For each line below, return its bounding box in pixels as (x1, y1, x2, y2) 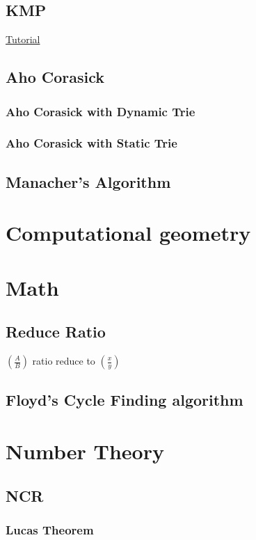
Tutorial (6, 32, 40, 47)
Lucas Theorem (6, 521, 94, 538)
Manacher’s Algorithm (6, 170, 171, 192)
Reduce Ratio (6, 321, 106, 342)
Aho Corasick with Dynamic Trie (6, 102, 195, 120)
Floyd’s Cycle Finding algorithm (6, 389, 243, 411)
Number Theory (6, 436, 164, 465)
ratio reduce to (32, 354, 95, 367)
